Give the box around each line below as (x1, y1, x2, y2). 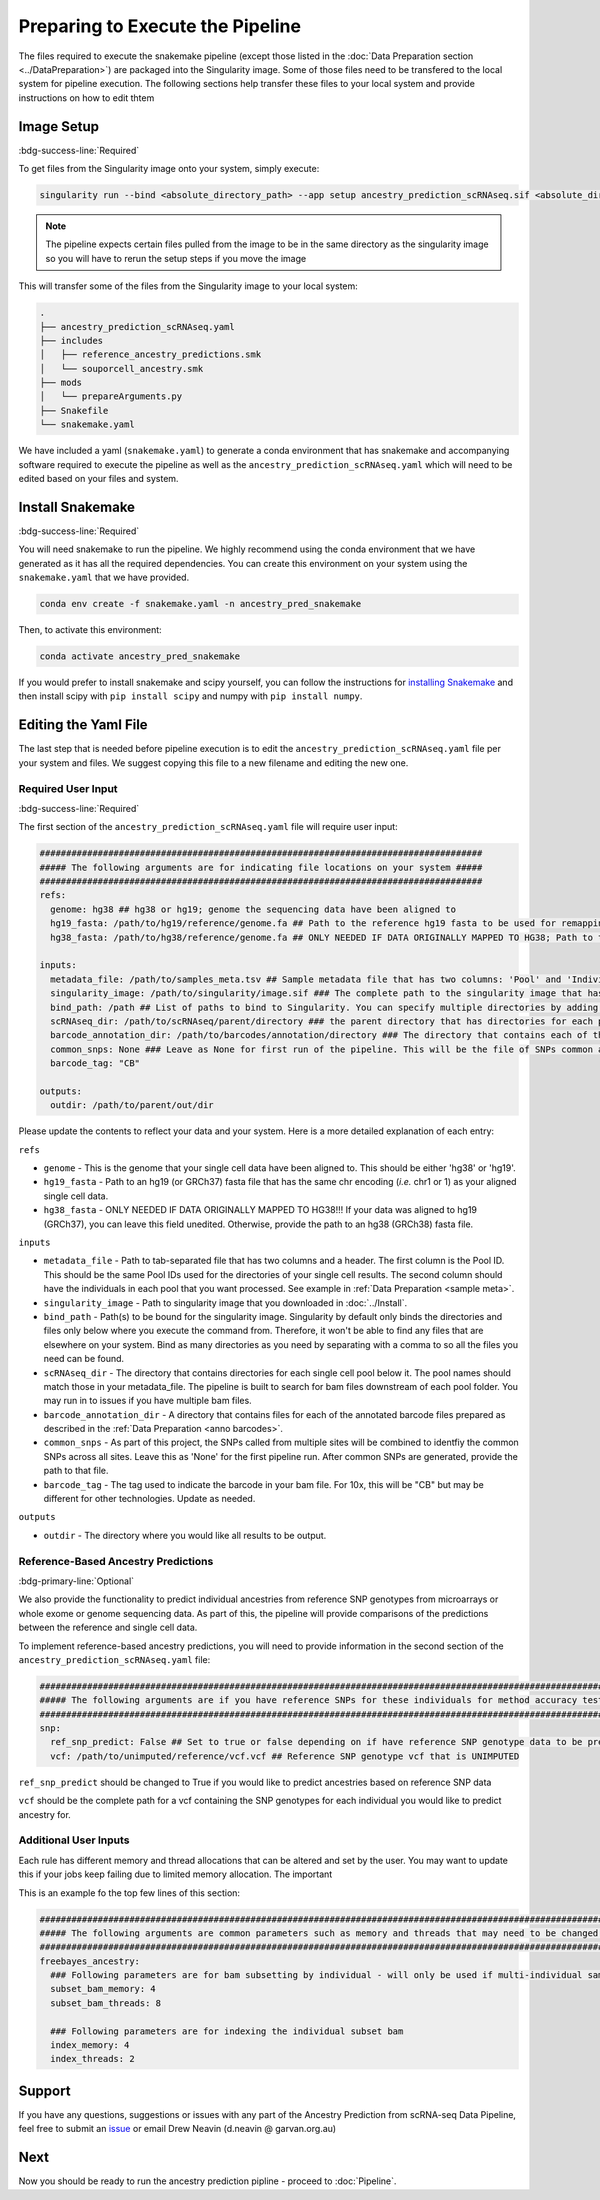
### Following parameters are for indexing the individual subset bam (50, 2025, 404, 2037)
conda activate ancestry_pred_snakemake (39, 651, 240, 662)
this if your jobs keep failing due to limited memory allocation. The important (18, 1868, 333, 1880)
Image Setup (18, 118, 100, 135)
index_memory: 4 (50, 2040, 130, 2051)
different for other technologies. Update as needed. (43, 1493, 256, 1505)
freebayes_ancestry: (39, 1955, 140, 1967)
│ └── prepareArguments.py (39, 391, 183, 402)
